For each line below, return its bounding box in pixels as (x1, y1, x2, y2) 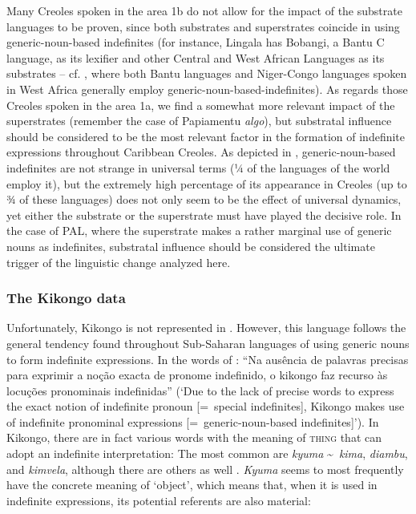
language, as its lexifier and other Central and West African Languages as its (6, 49, 385, 66)
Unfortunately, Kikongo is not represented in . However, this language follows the (6, 319, 406, 336)
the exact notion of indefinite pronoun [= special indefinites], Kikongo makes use (6, 398, 405, 415)
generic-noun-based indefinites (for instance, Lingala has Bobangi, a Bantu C (6, 34, 385, 51)
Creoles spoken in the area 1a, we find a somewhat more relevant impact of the (6, 96, 395, 113)
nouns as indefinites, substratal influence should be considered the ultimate (6, 237, 375, 254)
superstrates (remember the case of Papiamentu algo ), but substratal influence (6, 112, 392, 129)
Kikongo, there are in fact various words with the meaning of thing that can (6, 429, 382, 446)
